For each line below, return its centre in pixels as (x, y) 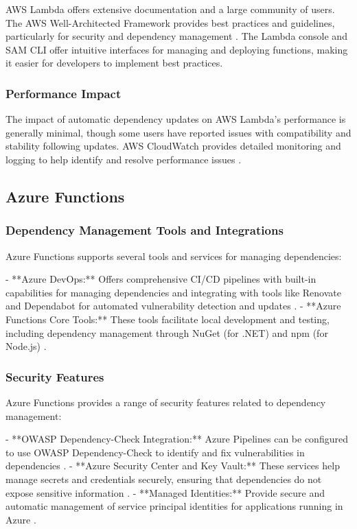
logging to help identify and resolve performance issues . (124, 159)
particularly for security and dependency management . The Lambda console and (176, 36)
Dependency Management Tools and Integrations (145, 230)
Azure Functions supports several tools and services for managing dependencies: (174, 256)
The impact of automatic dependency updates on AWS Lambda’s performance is (176, 119)
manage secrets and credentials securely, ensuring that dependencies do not (164, 479)
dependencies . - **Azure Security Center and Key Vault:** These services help (173, 466)
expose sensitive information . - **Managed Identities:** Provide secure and (165, 492)
